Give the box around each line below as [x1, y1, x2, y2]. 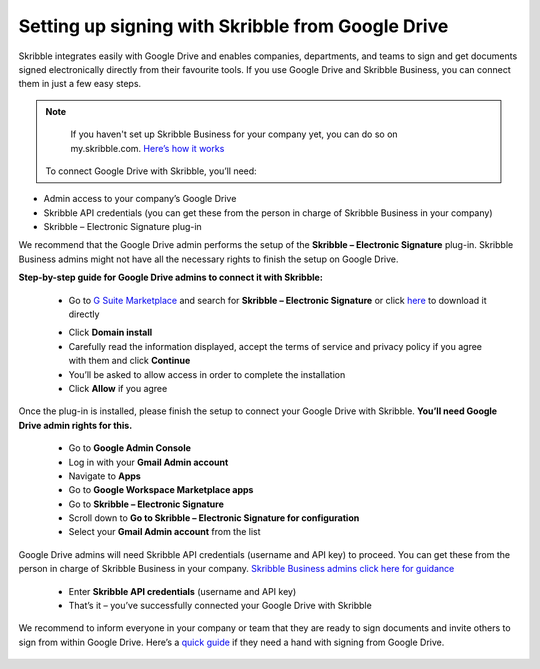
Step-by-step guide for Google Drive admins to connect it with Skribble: [18, 271, 324, 284]
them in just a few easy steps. [18, 78, 142, 90]
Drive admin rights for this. [18, 419, 133, 431]
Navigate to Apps [68, 470, 142, 482]
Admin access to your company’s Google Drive [43, 193, 237, 205]
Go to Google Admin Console [68, 442, 192, 454]
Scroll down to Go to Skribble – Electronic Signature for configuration [68, 512, 360, 524]
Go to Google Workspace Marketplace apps [68, 484, 254, 496]
